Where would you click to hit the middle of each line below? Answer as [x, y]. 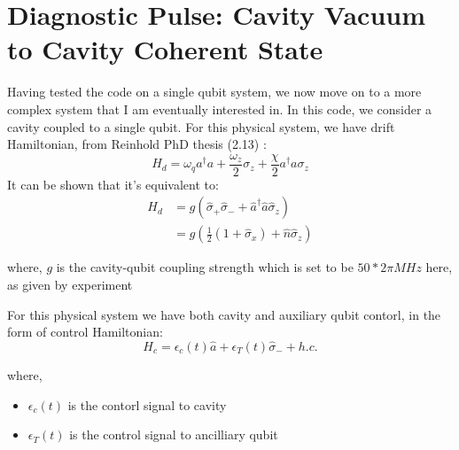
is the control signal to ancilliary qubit [174, 434]
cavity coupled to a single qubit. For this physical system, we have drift [201, 126]
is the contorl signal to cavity [147, 404]
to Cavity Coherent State [165, 49]
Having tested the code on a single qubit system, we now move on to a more [214, 92]
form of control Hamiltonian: [85, 332]
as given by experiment [70, 284]
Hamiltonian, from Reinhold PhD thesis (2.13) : [137, 144]
